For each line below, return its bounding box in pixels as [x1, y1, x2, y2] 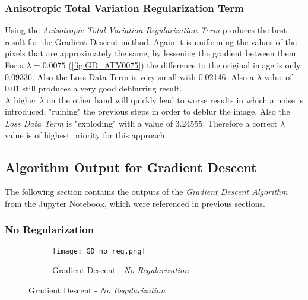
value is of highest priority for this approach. [5, 128, 167, 141]
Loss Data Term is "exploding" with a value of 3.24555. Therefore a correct [5, 116, 278, 129]
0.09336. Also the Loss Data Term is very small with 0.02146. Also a [5, 70, 254, 83]
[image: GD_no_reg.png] [52, 247, 146, 255]
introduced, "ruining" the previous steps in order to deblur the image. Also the [5, 105, 290, 118]
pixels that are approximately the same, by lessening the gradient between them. [5, 47, 299, 59]
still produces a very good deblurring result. [22, 82, 182, 94]
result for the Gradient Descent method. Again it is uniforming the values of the [5, 35, 297, 48]
